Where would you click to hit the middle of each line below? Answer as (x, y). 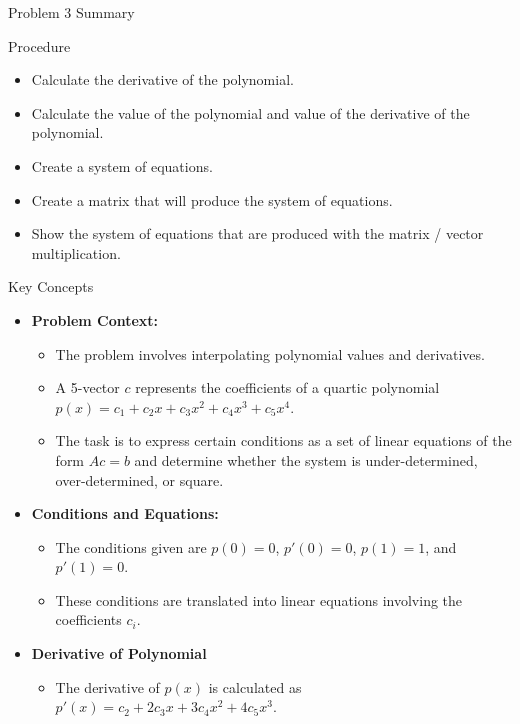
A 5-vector (87, 387)
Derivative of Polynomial (119, 653)
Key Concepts (51, 286)
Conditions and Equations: (125, 513)
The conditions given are (131, 546)
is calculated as (255, 686)
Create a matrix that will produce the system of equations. (212, 199)
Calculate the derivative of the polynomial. (162, 79)
